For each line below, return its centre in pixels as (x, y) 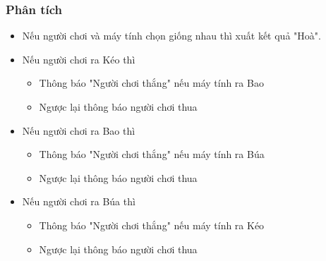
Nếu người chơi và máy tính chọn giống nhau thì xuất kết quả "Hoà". (171, 36)
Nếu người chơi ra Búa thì (79, 201)
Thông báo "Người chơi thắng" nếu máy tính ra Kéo (152, 225)
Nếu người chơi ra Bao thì (79, 130)
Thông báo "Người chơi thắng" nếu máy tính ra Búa (152, 154)
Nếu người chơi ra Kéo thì (79, 59)
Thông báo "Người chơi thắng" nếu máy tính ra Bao (151, 83)
